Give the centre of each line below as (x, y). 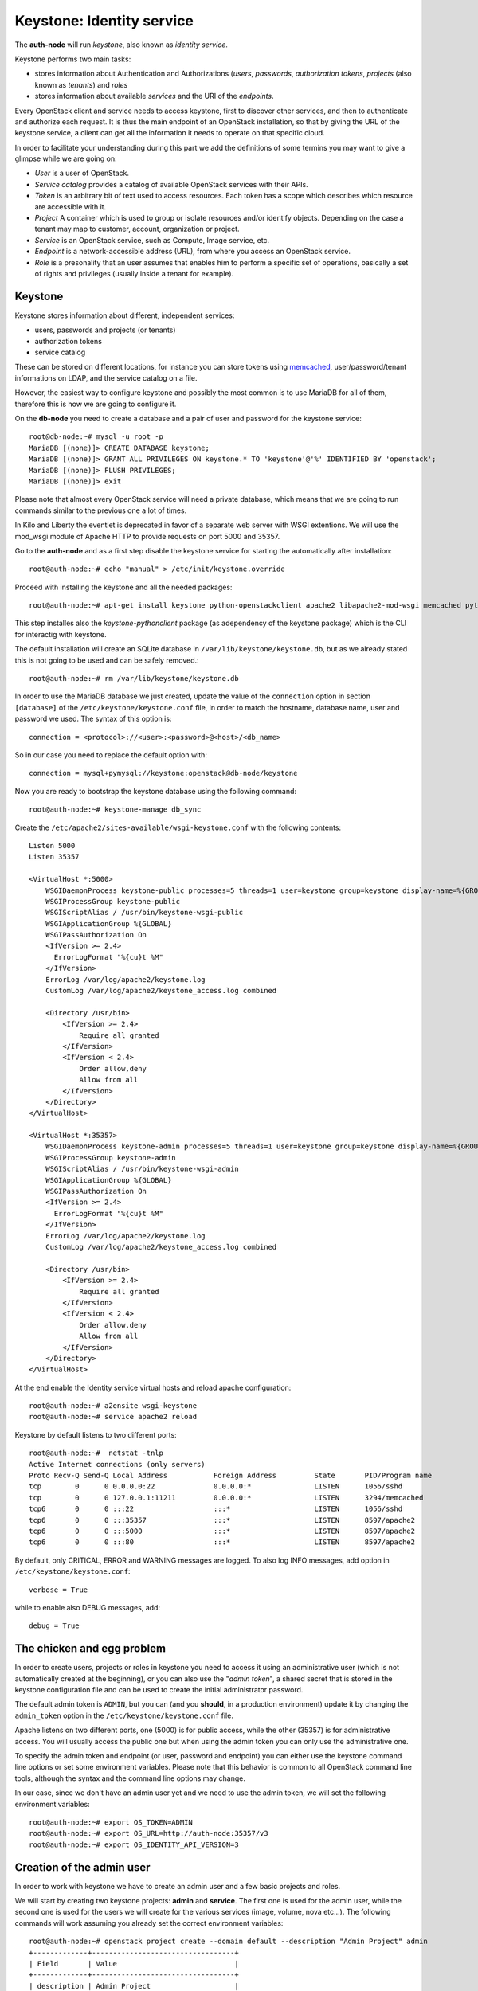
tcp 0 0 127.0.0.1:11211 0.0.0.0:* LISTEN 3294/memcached (226, 1498)
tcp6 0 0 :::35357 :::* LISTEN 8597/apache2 (222, 1520)
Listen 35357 (54, 857)
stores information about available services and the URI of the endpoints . (154, 96)
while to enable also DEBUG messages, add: (88, 1607)
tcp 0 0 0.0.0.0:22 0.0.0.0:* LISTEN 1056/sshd (216, 1486)
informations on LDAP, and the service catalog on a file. (106, 377)
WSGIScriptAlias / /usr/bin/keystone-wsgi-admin (142, 1169)
